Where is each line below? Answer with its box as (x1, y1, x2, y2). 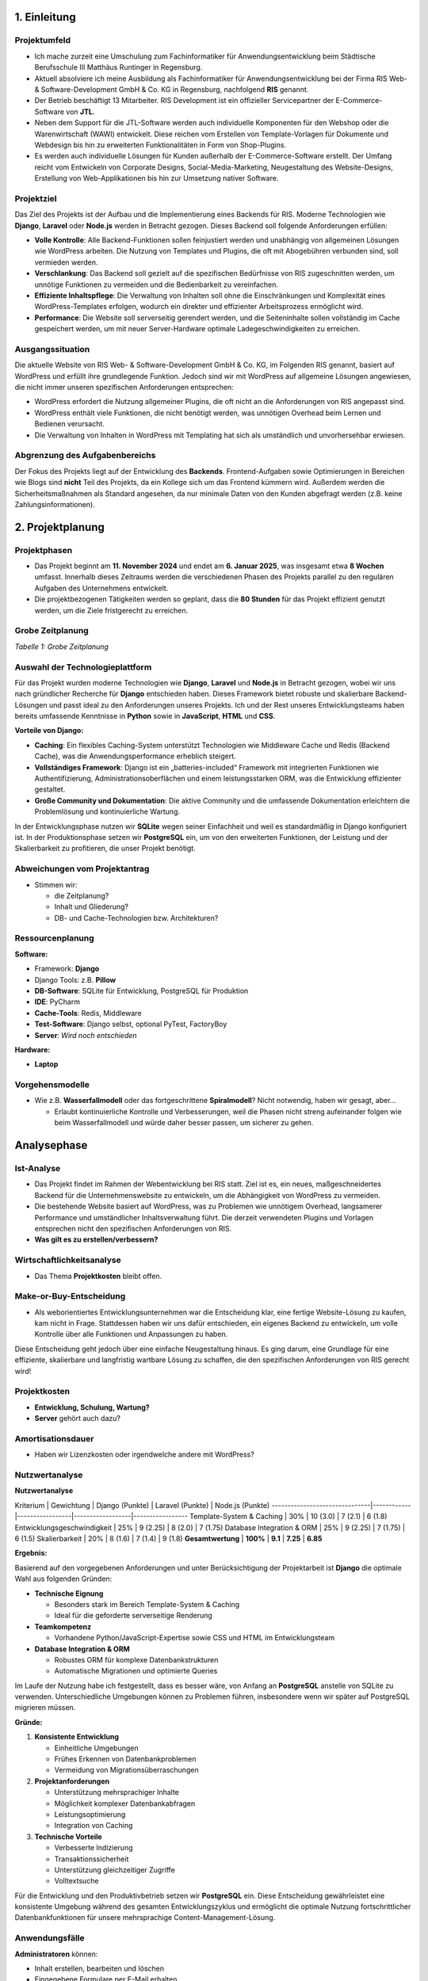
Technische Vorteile (34, 1831, 102, 1842)
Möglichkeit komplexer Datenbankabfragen (54, 1799, 196, 1808)
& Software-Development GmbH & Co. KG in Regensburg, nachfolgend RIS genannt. (34, 84, 309, 94)
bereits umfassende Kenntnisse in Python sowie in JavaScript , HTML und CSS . (14, 712, 276, 721)
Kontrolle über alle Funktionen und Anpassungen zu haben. (34, 1330, 228, 1339)
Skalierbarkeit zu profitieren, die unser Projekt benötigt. (14, 844, 196, 853)
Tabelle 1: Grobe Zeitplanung (14, 642, 109, 651)
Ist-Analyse (14, 1163, 61, 1174)
